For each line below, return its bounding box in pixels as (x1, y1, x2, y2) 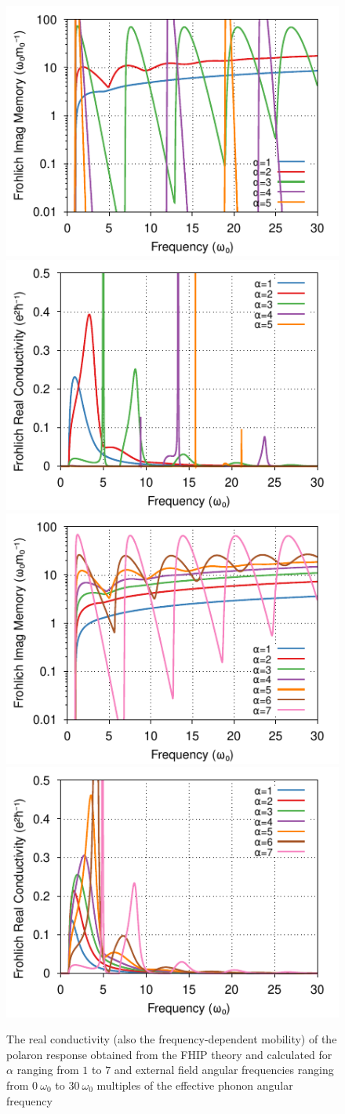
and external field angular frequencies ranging (114, 1061, 334, 1078)
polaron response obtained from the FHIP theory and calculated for (6, 1046, 332, 1062)
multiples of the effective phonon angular (96, 1077, 293, 1094)
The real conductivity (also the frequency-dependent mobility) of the (6, 1031, 337, 1047)
